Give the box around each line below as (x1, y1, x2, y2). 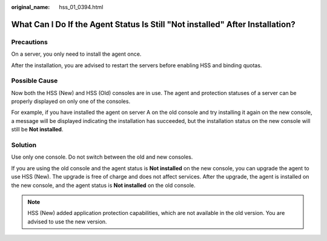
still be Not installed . (11, 126, 64, 133)
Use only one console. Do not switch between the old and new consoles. (11, 153, 193, 160)
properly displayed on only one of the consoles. (11, 97, 130, 105)
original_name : (11, 4, 50, 10)
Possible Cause (11, 76, 58, 85)
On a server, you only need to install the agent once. (11, 50, 142, 58)
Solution (11, 141, 37, 150)
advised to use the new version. (27, 218, 107, 225)
